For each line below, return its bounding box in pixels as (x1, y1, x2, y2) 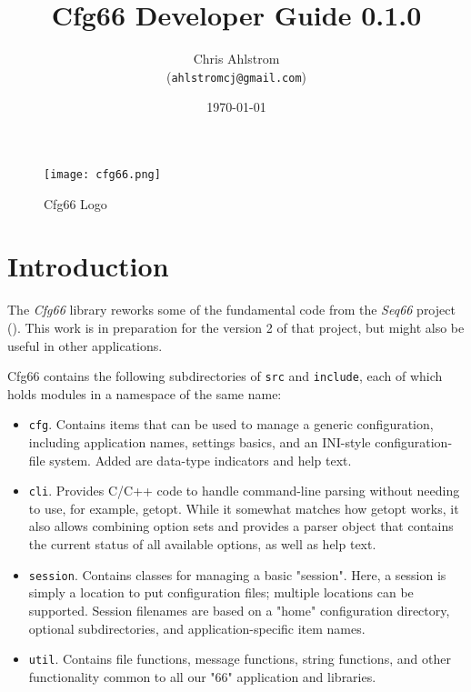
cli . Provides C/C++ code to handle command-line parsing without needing (28, 481, 460, 500)
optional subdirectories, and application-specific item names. (28, 618, 366, 637)
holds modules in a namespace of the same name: (7, 384, 282, 403)
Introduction (7, 247, 169, 285)
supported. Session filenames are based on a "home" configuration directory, (28, 600, 450, 619)
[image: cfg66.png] (44, 167, 161, 181)
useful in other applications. (7, 336, 163, 355)
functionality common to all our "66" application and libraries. (28, 667, 376, 686)
